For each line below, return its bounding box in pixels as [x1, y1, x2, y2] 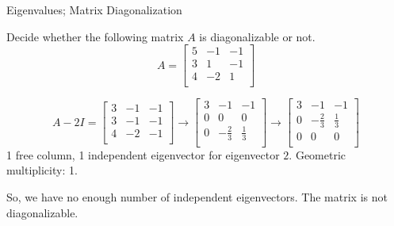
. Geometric [289, 146, 346, 163]
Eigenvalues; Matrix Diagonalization [6, 2, 182, 17]
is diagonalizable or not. [199, 28, 316, 44]
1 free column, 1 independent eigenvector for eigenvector [6, 146, 280, 163]
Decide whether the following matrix [6, 28, 184, 44]
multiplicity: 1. [6, 162, 78, 178]
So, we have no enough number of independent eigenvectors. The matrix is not [6, 188, 388, 205]
